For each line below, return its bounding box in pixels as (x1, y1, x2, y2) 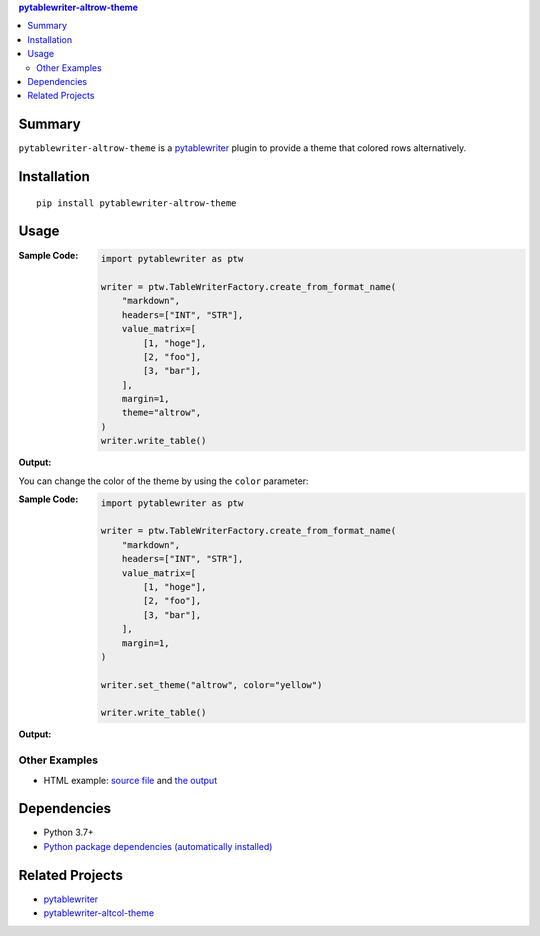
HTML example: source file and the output (43, 774, 218, 786)
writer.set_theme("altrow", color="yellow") (100, 679, 323, 690)
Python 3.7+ (43, 826, 94, 839)
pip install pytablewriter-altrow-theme (36, 197, 237, 209)
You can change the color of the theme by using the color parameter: (18, 475, 309, 487)
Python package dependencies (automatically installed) (43, 840, 273, 852)
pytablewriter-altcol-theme (43, 907, 155, 919)
